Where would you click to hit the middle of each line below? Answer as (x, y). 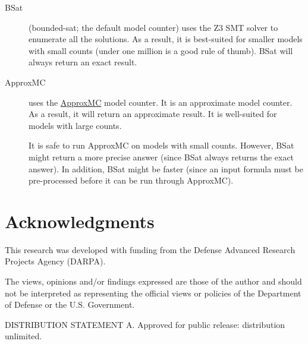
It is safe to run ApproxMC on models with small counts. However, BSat (161, 145)
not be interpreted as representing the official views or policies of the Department (153, 293)
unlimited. (23, 336)
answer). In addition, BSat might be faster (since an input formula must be (166, 168)
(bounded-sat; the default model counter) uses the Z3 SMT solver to (153, 27)
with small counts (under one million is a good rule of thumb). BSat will (161, 50)
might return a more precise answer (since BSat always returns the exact (161, 157)
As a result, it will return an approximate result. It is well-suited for (153, 114)
